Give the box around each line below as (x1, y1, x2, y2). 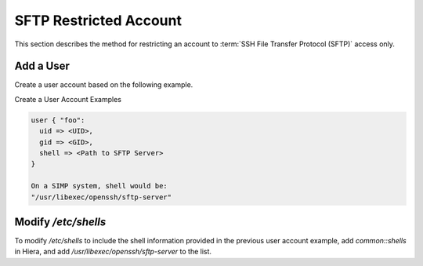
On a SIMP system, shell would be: (31, 181, 168, 191)
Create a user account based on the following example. (14, 80, 193, 89)
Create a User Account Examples (14, 94, 121, 104)
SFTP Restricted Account (14, 12, 182, 29)
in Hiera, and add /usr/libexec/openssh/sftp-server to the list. (14, 247, 211, 257)
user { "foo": (31, 115, 85, 125)
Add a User (14, 60, 70, 73)
